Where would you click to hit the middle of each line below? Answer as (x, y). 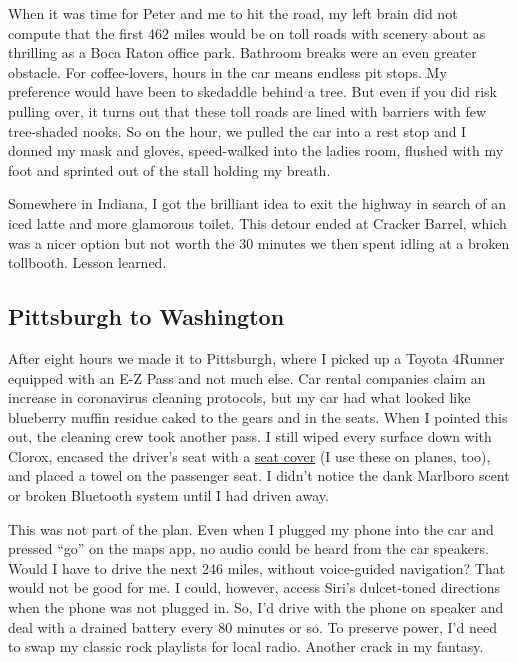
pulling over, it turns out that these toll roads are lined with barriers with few (247, 110)
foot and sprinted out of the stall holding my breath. (169, 169)
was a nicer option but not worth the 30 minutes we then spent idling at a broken (259, 242)
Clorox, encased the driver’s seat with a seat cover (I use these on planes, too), (249, 455)
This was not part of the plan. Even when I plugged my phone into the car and (251, 528)
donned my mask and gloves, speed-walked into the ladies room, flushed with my (256, 150)
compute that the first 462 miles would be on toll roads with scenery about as (247, 32)
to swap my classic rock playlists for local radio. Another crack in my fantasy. (246, 646)
